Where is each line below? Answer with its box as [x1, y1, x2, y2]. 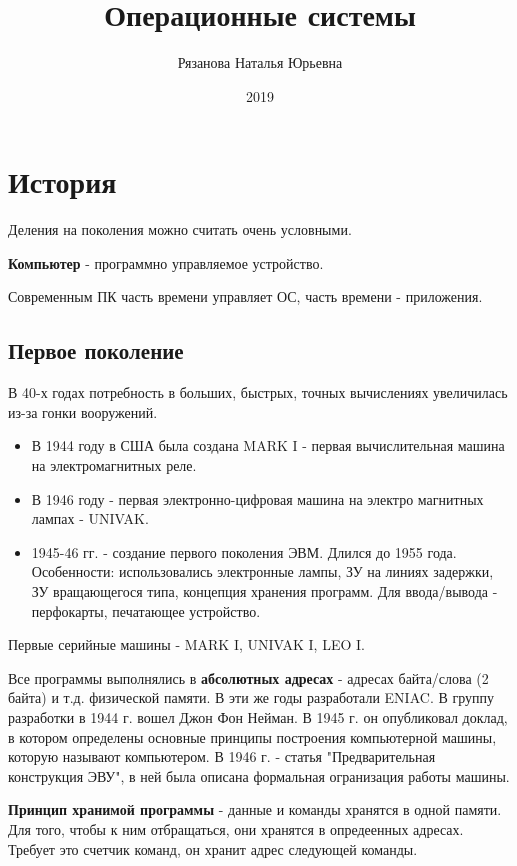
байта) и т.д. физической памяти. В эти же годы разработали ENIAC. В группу [8, 687, 494, 708]
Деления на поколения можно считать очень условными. [8, 219, 352, 240]
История [8, 161, 117, 202]
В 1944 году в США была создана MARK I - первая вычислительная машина [31, 435, 505, 456]
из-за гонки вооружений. [8, 401, 158, 422]
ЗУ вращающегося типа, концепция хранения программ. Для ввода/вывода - [31, 580, 498, 601]
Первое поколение [8, 335, 184, 366]
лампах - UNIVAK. [31, 508, 149, 529]
